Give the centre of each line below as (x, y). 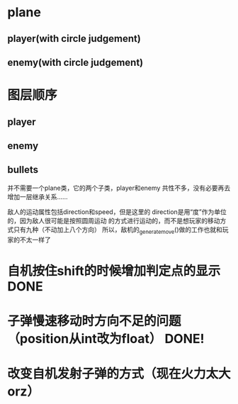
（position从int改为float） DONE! (106, 338)
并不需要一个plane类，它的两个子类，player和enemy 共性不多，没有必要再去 (119, 188)
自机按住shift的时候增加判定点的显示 (114, 271)
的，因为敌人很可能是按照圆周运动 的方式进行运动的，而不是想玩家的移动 (114, 220)
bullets (23, 170)
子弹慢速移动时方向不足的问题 (95, 321)
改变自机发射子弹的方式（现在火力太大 (119, 374)
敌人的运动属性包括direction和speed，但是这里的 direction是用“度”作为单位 (117, 212)
